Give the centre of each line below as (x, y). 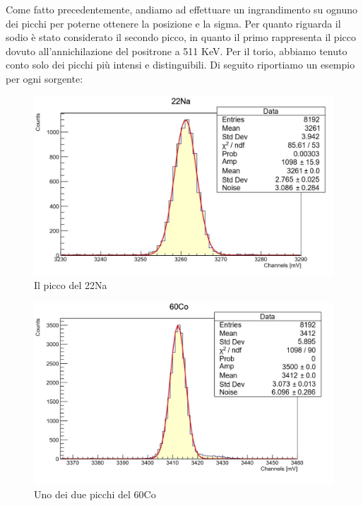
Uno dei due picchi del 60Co (95, 494)
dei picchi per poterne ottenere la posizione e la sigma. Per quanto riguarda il (173, 23)
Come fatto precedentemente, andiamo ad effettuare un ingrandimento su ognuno (181, 9)
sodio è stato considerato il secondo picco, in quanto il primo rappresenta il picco (181, 37)
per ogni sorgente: (44, 78)
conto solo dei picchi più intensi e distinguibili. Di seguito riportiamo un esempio (180, 65)
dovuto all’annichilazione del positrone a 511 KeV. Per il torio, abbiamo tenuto (177, 51)
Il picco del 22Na (71, 285)
